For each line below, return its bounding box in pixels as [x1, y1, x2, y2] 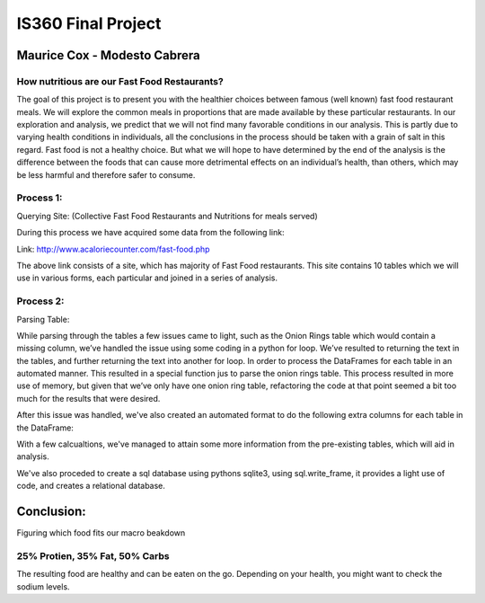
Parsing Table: [16, 314, 70, 324]
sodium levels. [16, 581, 71, 592]
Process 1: [16, 191, 63, 204]
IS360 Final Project [16, 13, 162, 33]
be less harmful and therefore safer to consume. [16, 169, 196, 180]
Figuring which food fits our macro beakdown [16, 528, 186, 538]
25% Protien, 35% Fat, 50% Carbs [16, 549, 170, 562]
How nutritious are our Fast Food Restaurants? [16, 75, 224, 87]
